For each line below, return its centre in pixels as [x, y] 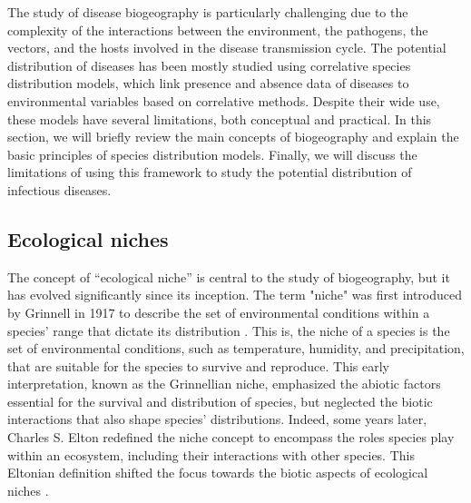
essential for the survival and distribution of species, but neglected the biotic [220, 401]
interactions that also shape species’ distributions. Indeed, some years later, [217, 419]
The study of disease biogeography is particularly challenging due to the [208, 12]
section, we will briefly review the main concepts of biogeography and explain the [233, 137]
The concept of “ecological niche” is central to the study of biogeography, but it [229, 276]
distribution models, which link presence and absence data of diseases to [208, 83]
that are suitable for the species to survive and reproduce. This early [199, 365]
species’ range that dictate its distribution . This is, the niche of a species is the [229, 330]
